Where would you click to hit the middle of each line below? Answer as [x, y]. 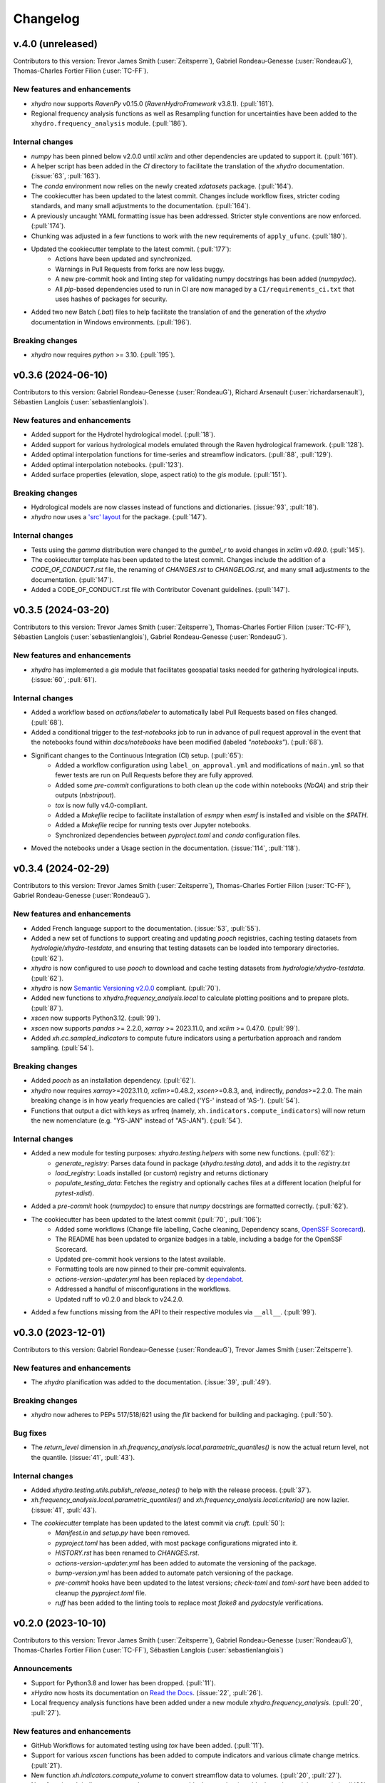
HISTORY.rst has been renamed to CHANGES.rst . [127, 1553]
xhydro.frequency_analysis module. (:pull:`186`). [109, 123]
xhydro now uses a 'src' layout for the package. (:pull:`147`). [119, 517]
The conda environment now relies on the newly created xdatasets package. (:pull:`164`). [162, 186]
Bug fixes [30, 1433]
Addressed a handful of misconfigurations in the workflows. [143, 1289]
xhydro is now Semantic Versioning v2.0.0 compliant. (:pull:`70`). [126, 988]
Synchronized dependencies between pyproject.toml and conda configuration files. [178, 835]
